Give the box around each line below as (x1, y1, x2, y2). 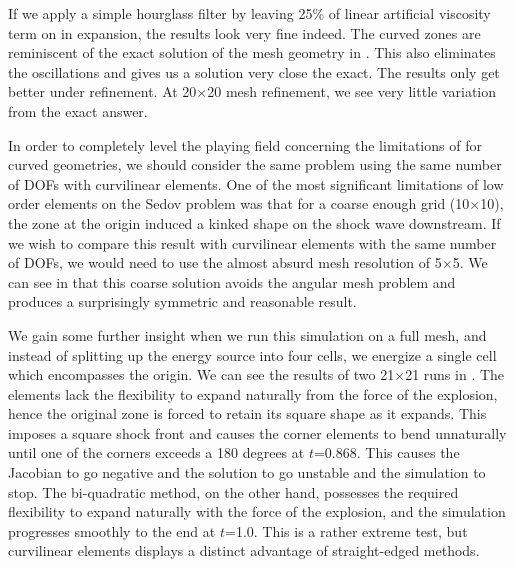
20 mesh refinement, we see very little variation (207, 81, 497, 102)
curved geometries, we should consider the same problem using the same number (8, 154, 502, 175)
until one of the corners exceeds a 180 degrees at (8, 442, 305, 463)
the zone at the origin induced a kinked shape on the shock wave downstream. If (8, 212, 501, 233)
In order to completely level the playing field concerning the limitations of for (8, 134, 482, 155)
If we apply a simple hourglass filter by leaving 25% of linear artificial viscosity (8, 3, 491, 23)
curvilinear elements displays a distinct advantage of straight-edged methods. (8, 540, 480, 561)
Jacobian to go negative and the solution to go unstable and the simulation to (8, 462, 486, 483)
